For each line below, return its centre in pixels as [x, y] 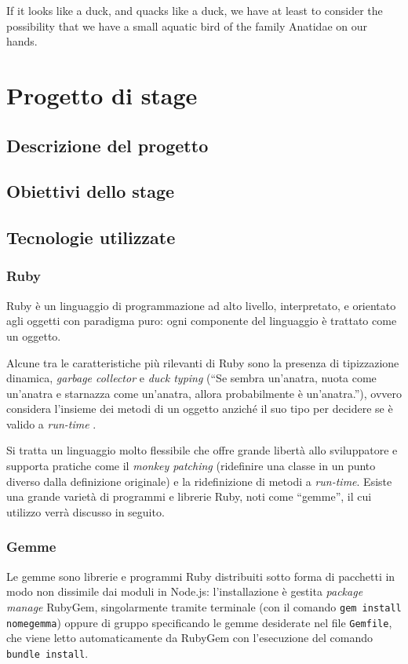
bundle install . [47, 653]
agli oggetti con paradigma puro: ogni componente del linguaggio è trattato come [202, 321]
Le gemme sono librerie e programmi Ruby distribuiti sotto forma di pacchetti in [201, 576]
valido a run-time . [51, 423]
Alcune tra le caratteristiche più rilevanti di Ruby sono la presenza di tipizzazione [203, 362]
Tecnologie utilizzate [91, 237]
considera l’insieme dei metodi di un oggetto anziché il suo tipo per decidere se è [200, 409]
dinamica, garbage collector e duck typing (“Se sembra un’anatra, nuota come [191, 378]
